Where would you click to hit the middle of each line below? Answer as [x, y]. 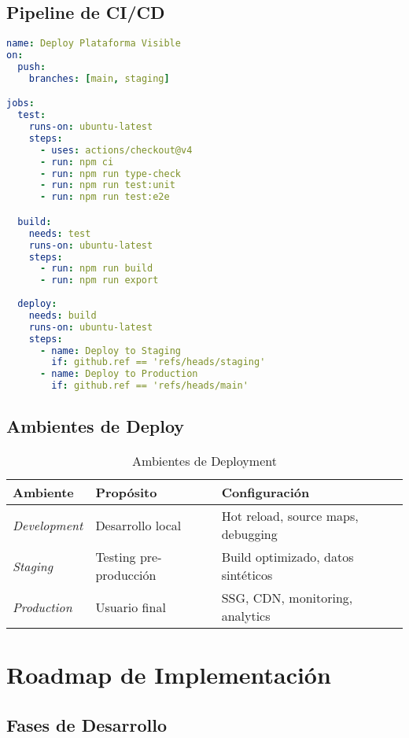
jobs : [20, 103]
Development [48, 525]
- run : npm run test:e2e [105, 197]
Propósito [126, 493]
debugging [249, 534]
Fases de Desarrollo [87, 724]
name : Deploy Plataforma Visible [94, 44]
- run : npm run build [96, 269]
